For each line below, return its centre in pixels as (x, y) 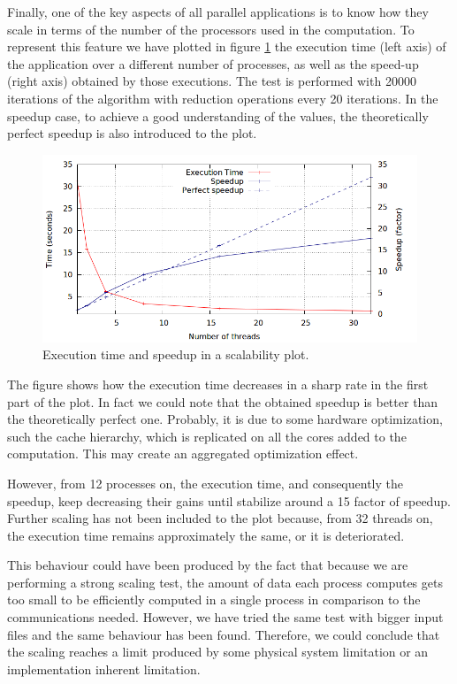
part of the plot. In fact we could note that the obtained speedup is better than (223, 401)
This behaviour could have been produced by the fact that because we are (208, 565)
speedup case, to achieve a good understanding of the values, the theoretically (218, 115)
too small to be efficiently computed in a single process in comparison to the (214, 599)
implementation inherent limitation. (104, 669)
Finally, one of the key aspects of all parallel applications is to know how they (218, 12)
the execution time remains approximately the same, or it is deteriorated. (206, 535)
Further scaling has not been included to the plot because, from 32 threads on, (220, 518)
